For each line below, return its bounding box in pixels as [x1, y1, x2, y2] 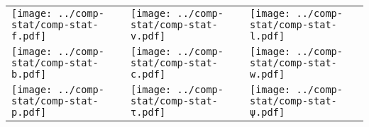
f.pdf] [11, 30, 47, 42]
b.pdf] [11, 68, 47, 80]
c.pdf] [131, 68, 166, 80]
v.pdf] [131, 30, 166, 42]
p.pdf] [11, 107, 47, 118]
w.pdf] [250, 68, 285, 80]
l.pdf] [250, 30, 285, 42]
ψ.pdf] [250, 107, 285, 118]
